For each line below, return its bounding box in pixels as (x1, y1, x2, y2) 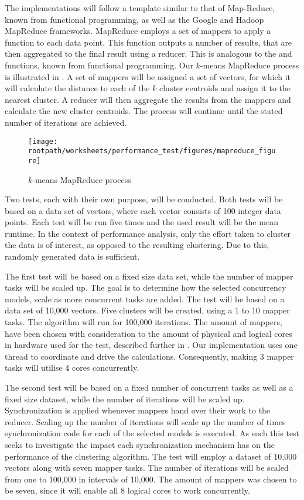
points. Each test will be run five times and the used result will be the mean (5, 216, 278, 228)
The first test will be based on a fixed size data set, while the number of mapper (5, 270, 293, 282)
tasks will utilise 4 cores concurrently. (5, 361, 139, 374)
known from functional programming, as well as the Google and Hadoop (5, 13, 264, 25)
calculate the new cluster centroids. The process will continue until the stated (5, 105, 283, 117)
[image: (28, 137, 58, 146)
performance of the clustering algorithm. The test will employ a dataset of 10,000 (5, 450, 297, 462)
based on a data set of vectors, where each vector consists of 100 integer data (5, 204, 281, 216)
